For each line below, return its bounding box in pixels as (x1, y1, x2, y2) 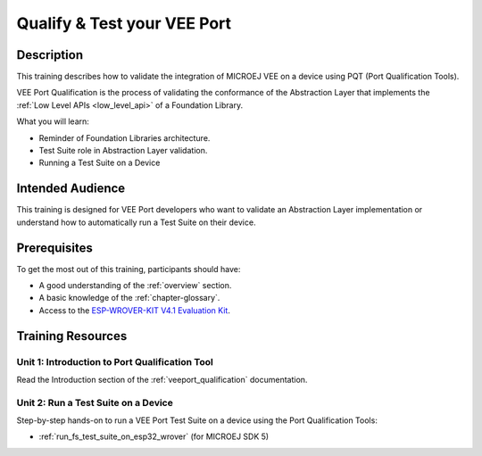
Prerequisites (16, 240, 93, 255)
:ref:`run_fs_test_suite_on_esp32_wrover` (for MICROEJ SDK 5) (38, 431, 270, 442)
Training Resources (16, 328, 128, 344)
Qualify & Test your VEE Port (16, 13, 232, 33)
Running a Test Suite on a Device (38, 157, 161, 169)
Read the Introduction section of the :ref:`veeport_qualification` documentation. (16, 374, 308, 385)
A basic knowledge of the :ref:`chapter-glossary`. (38, 293, 220, 303)
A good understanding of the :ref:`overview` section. (38, 280, 232, 290)
